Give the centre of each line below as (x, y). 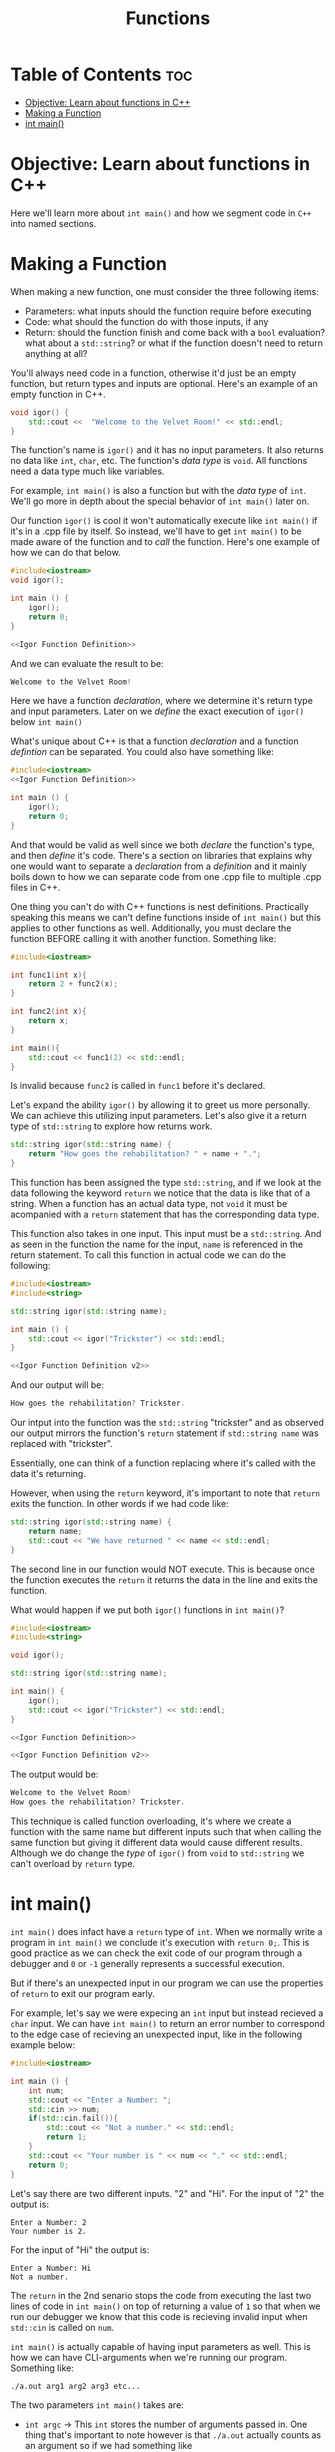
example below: (43, 2045)
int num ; (46, 2090)
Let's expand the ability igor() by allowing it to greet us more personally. (160, 1105)
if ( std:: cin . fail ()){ (73, 2118)
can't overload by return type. (73, 1864)
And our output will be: (57, 1385)
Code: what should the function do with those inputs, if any (146, 321)
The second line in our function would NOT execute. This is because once (162, 1569)
